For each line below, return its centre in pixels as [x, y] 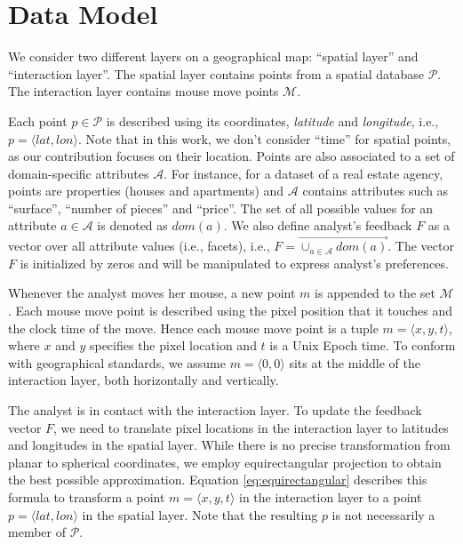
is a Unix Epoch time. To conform [363, 345]
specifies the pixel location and [173, 345]
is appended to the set [375, 293]
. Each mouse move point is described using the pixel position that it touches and [231, 311]
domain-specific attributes [79, 173]
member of [37, 532]
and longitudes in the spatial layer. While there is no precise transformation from [229, 445]
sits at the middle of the [355, 362]
